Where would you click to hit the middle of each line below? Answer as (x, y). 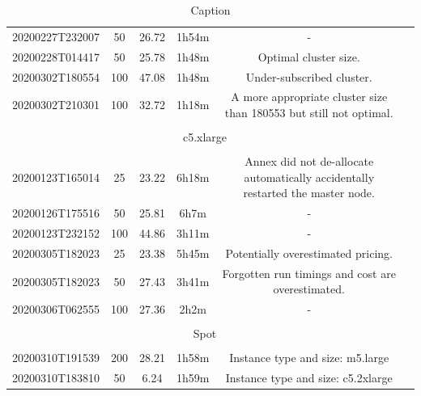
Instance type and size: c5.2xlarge (309, 378)
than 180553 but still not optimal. (309, 112)
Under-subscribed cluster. (309, 76)
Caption (210, 10)
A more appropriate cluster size (309, 97)
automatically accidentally (309, 177)
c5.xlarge (205, 137)
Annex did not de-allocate (309, 161)
